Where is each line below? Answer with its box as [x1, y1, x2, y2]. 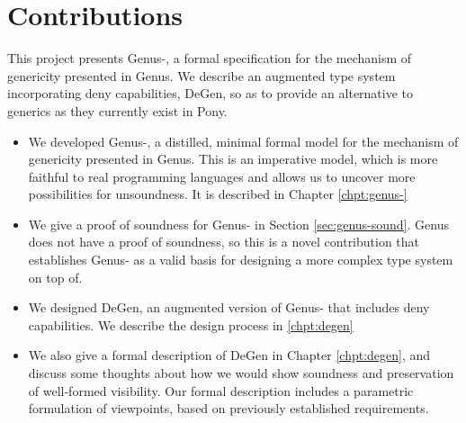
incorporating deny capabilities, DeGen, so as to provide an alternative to [7, 84, 414, 103]
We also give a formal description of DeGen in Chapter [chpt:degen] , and [28, 346, 431, 364]
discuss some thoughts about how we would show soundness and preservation [28, 364, 454, 382]
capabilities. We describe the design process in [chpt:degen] [28, 315, 354, 334]
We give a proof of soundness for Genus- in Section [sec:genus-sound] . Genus [28, 214, 449, 233]
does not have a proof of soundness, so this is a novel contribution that [28, 232, 420, 251]
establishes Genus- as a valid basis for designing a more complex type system [28, 250, 453, 269]
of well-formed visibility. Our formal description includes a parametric [28, 381, 414, 400]
